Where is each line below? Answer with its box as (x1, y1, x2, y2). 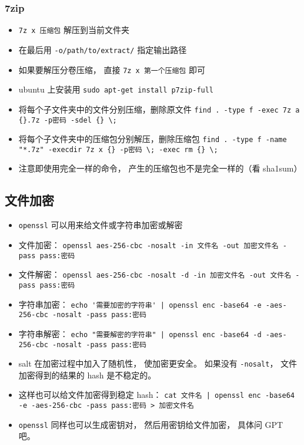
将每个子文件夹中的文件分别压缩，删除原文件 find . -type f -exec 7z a (18, 103, 300, 115)
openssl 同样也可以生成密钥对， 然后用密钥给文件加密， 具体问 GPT (18, 418, 283, 430)
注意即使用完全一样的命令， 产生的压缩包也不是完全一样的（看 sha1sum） (18, 162, 302, 174)
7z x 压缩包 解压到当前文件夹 (18, 24, 129, 36)
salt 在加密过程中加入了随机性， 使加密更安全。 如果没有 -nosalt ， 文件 (18, 357, 298, 370)
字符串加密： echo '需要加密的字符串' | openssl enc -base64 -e (18, 298, 262, 310)
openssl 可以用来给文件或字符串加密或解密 (18, 219, 183, 231)
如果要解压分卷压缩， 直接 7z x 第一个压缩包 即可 (18, 63, 205, 75)
